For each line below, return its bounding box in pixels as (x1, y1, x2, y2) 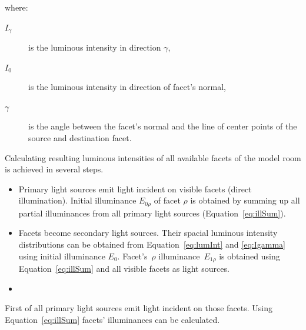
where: (5, 1, 28, 13)
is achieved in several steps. (5, 163, 104, 175)
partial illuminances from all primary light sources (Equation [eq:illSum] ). (18, 206, 286, 219)
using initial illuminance (18, 249, 105, 262)
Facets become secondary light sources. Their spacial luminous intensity (18, 226, 278, 239)
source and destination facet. (28, 132, 132, 144)
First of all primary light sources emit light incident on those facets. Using (5, 302, 273, 314)
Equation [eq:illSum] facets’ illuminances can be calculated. (5, 313, 220, 325)
